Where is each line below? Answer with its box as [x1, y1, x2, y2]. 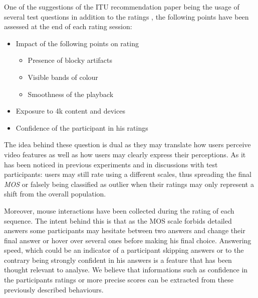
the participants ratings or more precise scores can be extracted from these [4, 274, 234, 285]
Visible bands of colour [28, 71, 98, 82]
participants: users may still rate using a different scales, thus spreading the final [4, 169, 251, 179]
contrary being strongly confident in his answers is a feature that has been [4, 254, 232, 265]
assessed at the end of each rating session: [4, 21, 132, 32]
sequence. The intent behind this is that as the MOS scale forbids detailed [4, 215, 232, 226]
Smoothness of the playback [28, 88, 114, 99]
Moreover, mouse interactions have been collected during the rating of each [4, 205, 234, 216]
